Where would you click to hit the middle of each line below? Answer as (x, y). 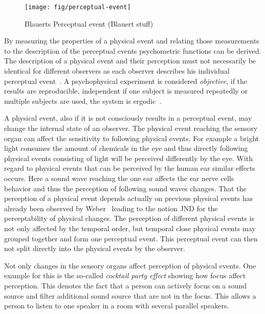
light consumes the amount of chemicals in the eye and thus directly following (126, 148)
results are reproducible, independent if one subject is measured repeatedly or (126, 91)
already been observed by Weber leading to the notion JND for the (111, 208)
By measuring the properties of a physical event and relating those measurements (132, 41)
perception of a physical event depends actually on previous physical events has (129, 198)
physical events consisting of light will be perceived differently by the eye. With (129, 158)
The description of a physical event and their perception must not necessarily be (130, 61)
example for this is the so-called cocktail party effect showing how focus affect (125, 275)
